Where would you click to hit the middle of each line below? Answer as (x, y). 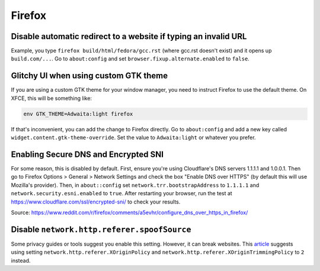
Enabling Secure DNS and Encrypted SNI (87, 154)
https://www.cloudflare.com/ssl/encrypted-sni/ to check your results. (96, 202)
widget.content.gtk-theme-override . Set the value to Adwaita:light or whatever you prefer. (133, 138)
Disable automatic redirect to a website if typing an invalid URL (129, 36)
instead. (21, 260)
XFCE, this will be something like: (51, 98)
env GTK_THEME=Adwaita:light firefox (78, 114)
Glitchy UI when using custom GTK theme (89, 76)
